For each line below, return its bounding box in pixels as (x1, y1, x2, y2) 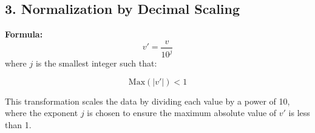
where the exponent (5, 106, 78, 119)
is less (288, 106, 310, 119)
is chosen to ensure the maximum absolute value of (87, 106, 277, 119)
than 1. (5, 118, 32, 131)
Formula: (5, 28, 43, 41)
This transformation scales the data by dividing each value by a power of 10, (5, 94, 290, 107)
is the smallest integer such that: (35, 57, 157, 70)
